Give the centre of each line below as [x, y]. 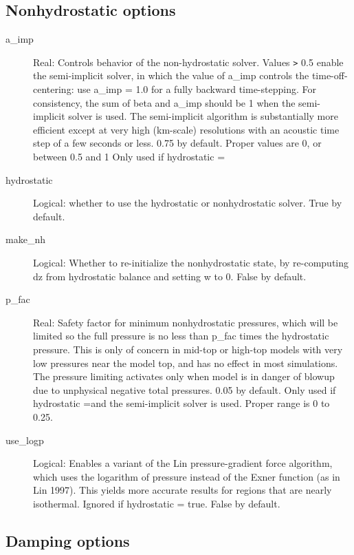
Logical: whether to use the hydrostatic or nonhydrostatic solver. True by [188, 203]
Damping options [68, 540]
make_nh [25, 239]
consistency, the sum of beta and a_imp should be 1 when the [164, 102]
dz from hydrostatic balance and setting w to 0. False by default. [170, 276]
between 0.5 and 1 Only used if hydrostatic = [129, 157]
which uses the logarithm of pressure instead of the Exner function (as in [187, 476]
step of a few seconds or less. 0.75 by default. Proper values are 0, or [177, 143]
